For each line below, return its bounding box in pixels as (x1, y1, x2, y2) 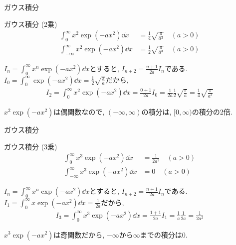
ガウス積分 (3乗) (4, 141, 57, 151)
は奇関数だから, (53, 229, 105, 240)
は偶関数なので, (53, 107, 105, 117)
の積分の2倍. (192, 107, 233, 117)
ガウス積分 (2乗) (4, 18, 57, 29)
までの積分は (140, 229, 182, 240)
